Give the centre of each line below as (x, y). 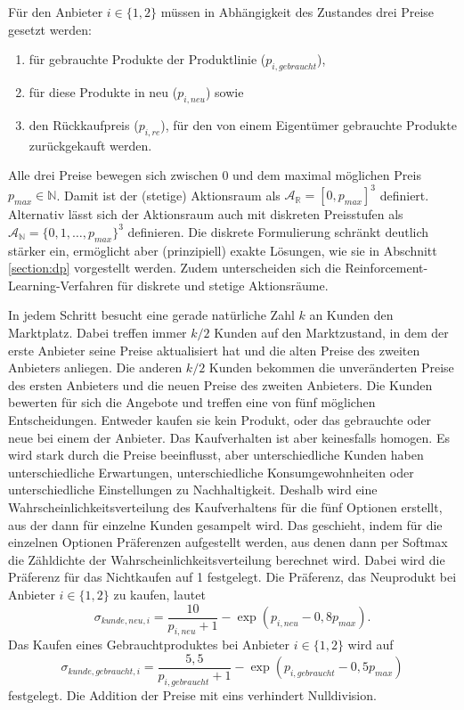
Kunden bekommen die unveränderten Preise (331, 367)
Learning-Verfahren (61, 285)
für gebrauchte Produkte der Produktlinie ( (147, 59)
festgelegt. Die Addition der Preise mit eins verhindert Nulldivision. (192, 694)
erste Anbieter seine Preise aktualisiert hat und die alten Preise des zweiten (214, 350)
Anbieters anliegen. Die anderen (95, 367)
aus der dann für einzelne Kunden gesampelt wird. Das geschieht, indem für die (225, 524)
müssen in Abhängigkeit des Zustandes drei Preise (297, 12)
